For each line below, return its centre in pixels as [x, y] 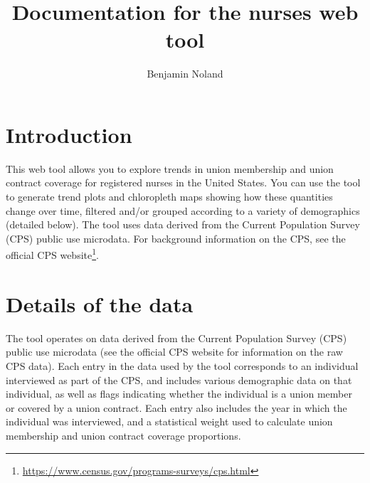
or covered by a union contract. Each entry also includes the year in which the [176, 407]
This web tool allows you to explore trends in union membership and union [170, 168]
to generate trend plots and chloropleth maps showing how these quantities [169, 197]
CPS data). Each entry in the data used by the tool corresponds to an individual [182, 365]
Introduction [69, 134]
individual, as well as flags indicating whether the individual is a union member [179, 394]
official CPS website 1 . [52, 254]
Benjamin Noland [185, 74]
